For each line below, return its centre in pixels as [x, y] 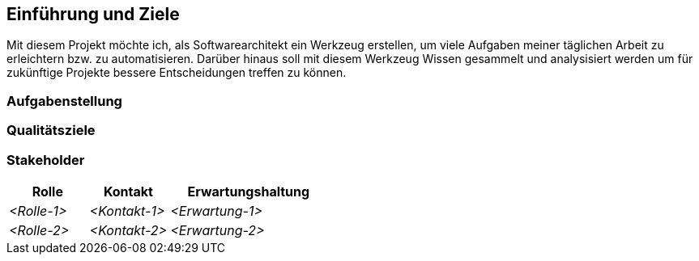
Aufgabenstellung [64, 101]
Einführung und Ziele [93, 14]
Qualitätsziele [51, 130]
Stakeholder [46, 160]
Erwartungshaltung [249, 191]
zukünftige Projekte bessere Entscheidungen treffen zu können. [177, 73]
